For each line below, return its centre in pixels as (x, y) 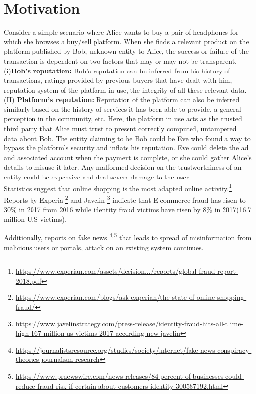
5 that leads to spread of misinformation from (183, 236)
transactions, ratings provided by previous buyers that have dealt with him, (118, 80)
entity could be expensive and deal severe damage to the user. (97, 177)
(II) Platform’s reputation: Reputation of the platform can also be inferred (122, 99)
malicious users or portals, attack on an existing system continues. (104, 247)
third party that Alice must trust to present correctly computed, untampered (120, 128)
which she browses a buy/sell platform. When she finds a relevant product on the (127, 41)
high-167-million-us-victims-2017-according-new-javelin (98, 333)
